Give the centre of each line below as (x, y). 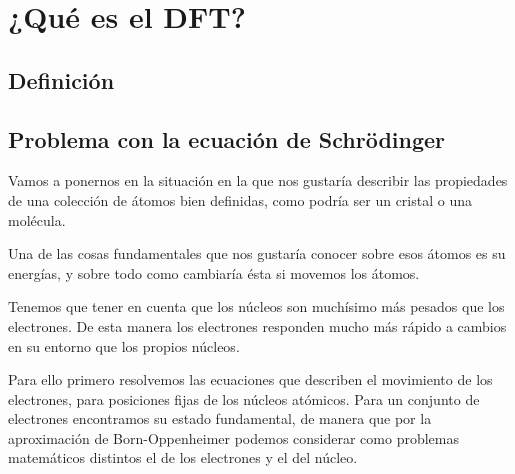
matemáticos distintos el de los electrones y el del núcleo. (183, 457)
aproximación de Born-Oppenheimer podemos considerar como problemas (233, 437)
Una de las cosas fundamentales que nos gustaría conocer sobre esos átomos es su (257, 253)
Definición (61, 79)
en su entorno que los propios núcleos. (124, 345)
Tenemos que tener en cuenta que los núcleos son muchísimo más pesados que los (256, 306)
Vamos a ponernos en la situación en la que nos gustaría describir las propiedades (258, 180)
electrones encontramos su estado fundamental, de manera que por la (220, 418)
